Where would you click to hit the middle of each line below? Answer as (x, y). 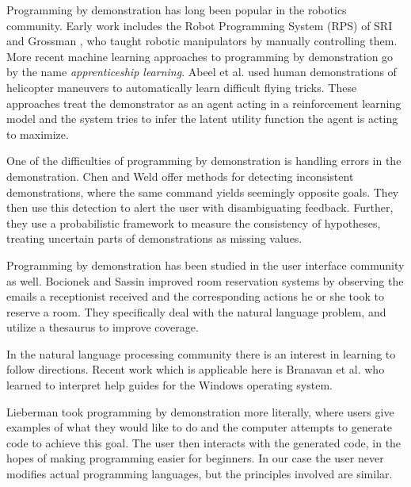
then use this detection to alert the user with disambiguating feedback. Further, (200, 207)
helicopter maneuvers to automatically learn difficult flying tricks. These (182, 87)
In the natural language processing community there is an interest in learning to (201, 353)
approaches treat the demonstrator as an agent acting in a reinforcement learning (204, 103)
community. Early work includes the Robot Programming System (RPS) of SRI (200, 25)
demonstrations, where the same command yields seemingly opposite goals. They (203, 192)
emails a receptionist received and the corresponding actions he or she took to (195, 296)
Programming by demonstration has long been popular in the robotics (177, 10)
